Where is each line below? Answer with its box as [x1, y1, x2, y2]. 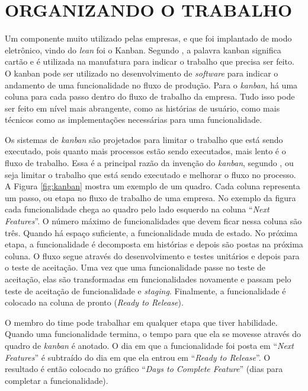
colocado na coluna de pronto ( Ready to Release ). [5, 296, 184, 309]
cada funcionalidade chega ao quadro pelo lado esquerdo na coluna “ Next [5, 203, 269, 215]
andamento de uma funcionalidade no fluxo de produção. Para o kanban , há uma [5, 78, 298, 91]
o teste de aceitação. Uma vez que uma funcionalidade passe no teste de [5, 261, 266, 274]
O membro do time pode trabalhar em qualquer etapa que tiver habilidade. [5, 316, 278, 328]
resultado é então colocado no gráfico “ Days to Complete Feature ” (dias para [5, 363, 283, 375]
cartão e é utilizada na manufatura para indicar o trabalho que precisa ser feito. [5, 55, 294, 68]
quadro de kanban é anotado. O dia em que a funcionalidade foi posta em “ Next [5, 339, 294, 351]
